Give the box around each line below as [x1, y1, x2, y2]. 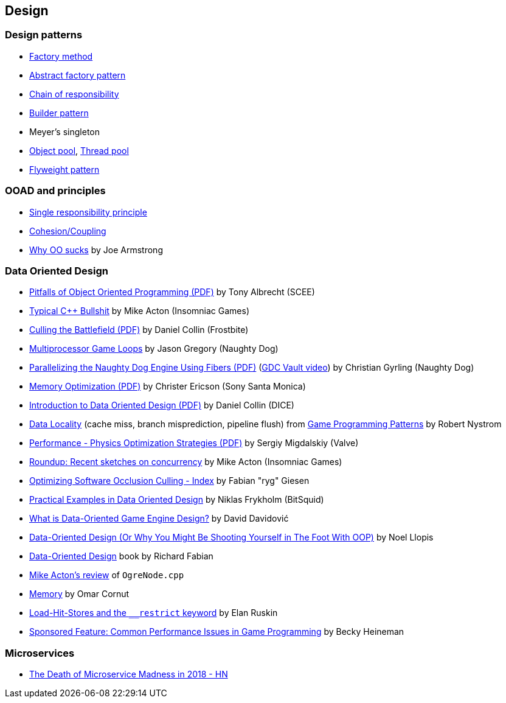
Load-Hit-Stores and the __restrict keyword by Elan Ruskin [29, 607, 278, 618]
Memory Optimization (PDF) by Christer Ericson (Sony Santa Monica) [29, 381, 306, 392]
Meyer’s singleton [29, 126, 100, 137]
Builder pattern [29, 107, 89, 118]
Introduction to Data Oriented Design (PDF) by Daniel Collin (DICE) [29, 400, 294, 411]
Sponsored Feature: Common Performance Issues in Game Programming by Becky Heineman [29, 626, 404, 637]
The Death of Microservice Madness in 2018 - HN [29, 669, 228, 680]
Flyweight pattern [29, 164, 100, 175]
